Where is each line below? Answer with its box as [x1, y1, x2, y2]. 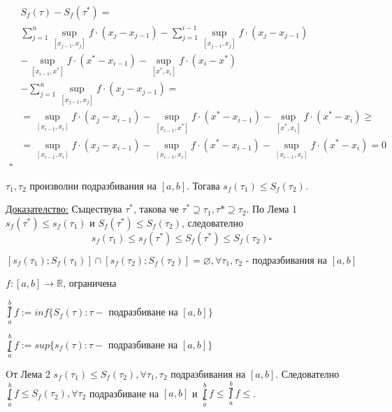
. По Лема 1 [246, 201, 298, 216]
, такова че [133, 201, 179, 216]
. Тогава [186, 178, 220, 192]
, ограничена [63, 276, 117, 290]
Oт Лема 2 [6, 366, 50, 381]
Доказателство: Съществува [6, 201, 122, 216]
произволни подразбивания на [29, 178, 157, 192]
